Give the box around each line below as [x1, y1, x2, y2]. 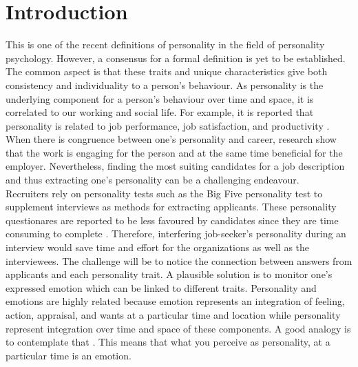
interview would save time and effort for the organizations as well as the [6, 240, 310, 255]
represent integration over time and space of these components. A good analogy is [6, 321, 351, 335]
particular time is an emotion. [6, 348, 131, 362]
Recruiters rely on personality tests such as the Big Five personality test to [6, 186, 323, 200]
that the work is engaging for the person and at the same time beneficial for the [6, 145, 343, 159]
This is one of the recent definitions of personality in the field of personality [6, 37, 325, 52]
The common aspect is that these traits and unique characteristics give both [6, 64, 328, 79]
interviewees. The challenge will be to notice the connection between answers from [6, 253, 352, 268]
